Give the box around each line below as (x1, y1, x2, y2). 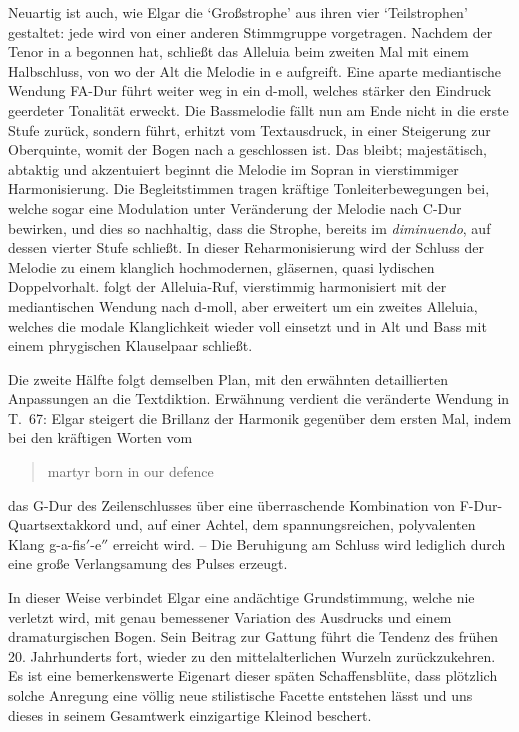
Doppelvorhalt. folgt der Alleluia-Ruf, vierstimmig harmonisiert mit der (8, 276, 447, 297)
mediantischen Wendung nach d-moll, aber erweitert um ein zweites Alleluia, (8, 295, 478, 316)
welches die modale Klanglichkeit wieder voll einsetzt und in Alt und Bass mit (8, 315, 487, 336)
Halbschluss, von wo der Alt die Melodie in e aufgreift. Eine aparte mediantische (8, 60, 501, 81)
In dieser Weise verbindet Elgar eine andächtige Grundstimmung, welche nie (8, 587, 475, 608)
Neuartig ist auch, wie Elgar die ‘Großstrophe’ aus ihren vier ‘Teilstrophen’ (8, 2, 468, 22)
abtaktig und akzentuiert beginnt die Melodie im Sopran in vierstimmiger (8, 158, 459, 179)
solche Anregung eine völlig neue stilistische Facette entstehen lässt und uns (8, 685, 473, 705)
